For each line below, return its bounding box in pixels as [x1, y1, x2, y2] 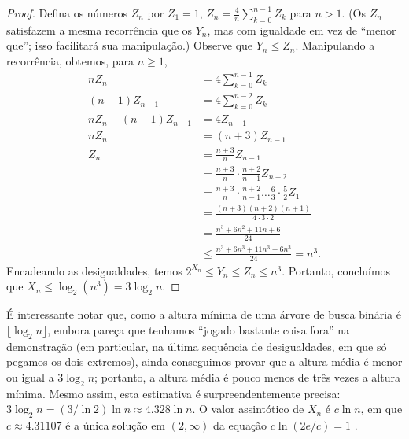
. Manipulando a [295, 37, 375, 53]
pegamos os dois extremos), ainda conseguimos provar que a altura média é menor [6, 353, 403, 370]
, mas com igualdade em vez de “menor [207, 21, 396, 38]
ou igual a [6, 368, 54, 385]
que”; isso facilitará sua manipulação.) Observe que [6, 37, 253, 53]
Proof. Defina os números [6, 5, 127, 20]
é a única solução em [65, 416, 166, 433]
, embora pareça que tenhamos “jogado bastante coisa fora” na [47, 321, 349, 338]
